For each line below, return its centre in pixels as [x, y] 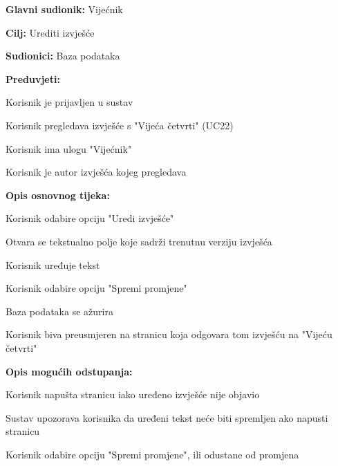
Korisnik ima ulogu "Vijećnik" [69, 148]
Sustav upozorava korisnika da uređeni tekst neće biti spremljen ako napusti [167, 417]
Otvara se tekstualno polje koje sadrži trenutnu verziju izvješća [139, 241]
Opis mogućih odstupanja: [69, 371]
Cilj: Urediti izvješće [50, 32]
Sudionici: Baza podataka [63, 56]
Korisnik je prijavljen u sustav [69, 102]
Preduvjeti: [33, 78]
